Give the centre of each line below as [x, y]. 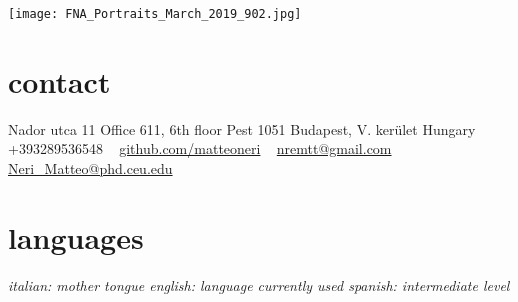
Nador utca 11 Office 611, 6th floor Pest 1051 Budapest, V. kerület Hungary [242, 128]
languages [76, 236]
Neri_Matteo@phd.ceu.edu [90, 167]
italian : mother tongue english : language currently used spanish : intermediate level [259, 284]
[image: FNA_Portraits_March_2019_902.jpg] [155, 14]
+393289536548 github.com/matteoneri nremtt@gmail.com [200, 148]
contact [59, 80]
